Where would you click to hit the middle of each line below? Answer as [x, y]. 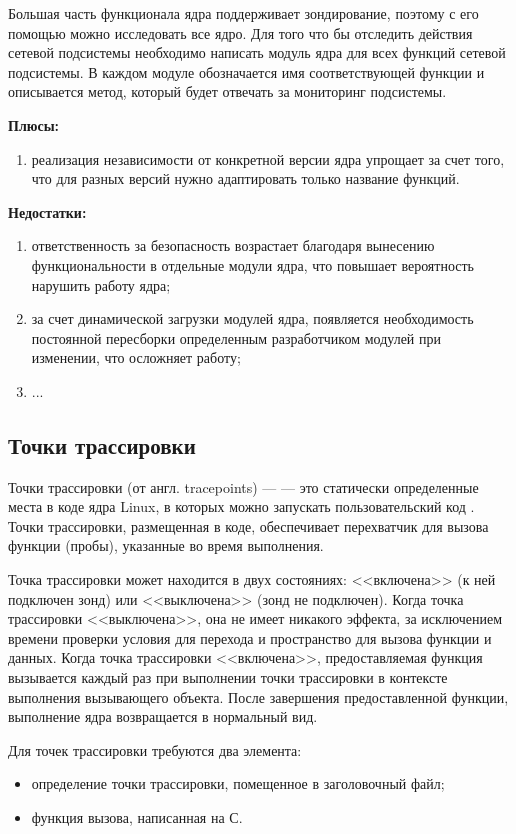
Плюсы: [34, 124]
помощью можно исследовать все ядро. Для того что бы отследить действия [240, 32]
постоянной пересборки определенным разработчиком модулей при [236, 337]
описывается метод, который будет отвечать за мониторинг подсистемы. [227, 91]
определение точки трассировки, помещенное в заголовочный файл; [238, 783]
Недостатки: [47, 211]
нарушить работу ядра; [101, 284]
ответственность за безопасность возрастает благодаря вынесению [233, 245]
